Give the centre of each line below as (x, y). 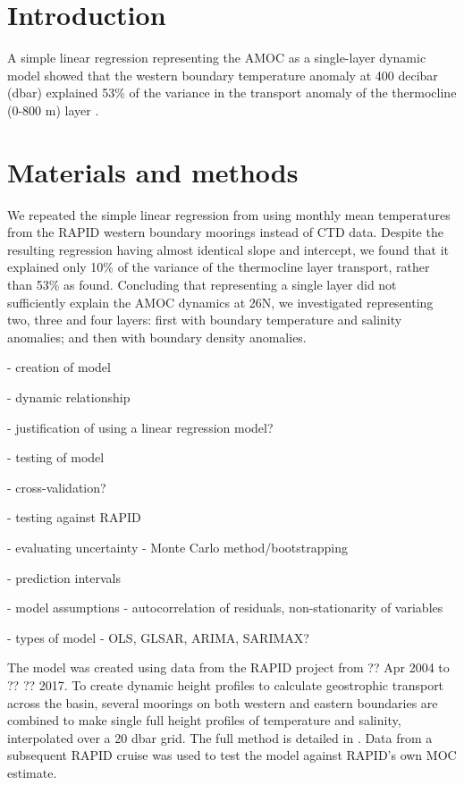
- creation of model (59, 367)
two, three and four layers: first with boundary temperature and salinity (205, 320)
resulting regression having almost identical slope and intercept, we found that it (228, 249)
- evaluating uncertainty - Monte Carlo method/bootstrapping (177, 547)
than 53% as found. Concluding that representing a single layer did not (202, 284)
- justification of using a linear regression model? (140, 427)
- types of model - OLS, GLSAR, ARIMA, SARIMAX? (158, 637)
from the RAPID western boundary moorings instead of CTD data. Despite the (225, 232)
